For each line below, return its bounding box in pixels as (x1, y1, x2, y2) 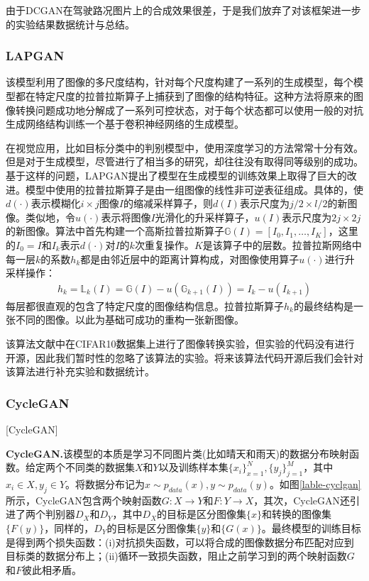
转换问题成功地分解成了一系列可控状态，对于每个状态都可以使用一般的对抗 (15, 102, 363, 117)
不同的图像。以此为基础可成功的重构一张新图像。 (15, 312, 244, 327)
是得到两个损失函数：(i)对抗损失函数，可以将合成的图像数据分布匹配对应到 (6, 534, 354, 549)
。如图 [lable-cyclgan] (269, 476, 361, 491)
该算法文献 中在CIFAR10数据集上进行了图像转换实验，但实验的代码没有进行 (6, 336, 355, 350)
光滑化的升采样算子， (155, 209, 255, 224)
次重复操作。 (134, 237, 194, 252)
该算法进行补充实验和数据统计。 (6, 364, 155, 379)
